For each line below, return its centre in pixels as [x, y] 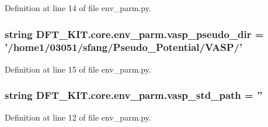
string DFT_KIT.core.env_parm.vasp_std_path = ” [134, 95]
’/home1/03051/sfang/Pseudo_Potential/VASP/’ [124, 47]
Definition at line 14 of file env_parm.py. [78, 8]
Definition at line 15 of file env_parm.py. [78, 69]
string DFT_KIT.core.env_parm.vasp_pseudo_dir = [134, 34]
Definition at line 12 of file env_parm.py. [78, 117]
